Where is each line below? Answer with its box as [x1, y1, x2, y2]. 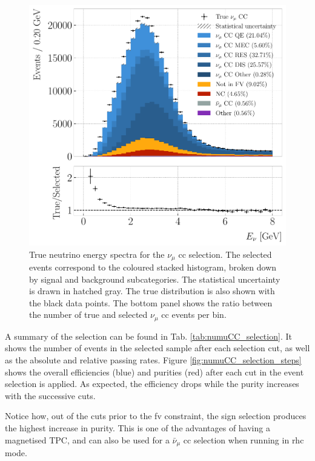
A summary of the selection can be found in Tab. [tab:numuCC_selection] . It [5, 329, 292, 342]
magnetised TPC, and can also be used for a [5, 433, 170, 446]
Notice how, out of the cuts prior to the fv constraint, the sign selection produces [5, 409, 307, 422]
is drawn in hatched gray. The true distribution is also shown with [29, 284, 275, 297]
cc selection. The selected [178, 247, 272, 260]
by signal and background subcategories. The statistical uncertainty [29, 272, 280, 285]
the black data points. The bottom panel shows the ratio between [29, 296, 273, 309]
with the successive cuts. [5, 389, 96, 402]
